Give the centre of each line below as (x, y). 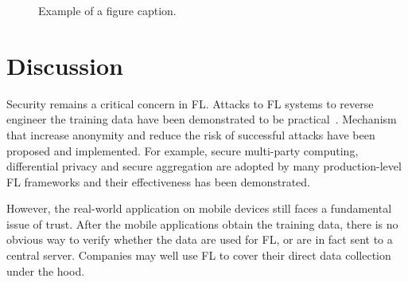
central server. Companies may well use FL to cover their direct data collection (199, 255)
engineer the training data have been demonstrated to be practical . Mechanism (202, 119)
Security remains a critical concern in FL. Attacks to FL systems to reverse (190, 103)
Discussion (65, 65)
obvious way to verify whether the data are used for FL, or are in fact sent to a (200, 239)
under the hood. (46, 270)
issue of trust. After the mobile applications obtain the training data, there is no (202, 223)
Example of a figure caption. (107, 10)
